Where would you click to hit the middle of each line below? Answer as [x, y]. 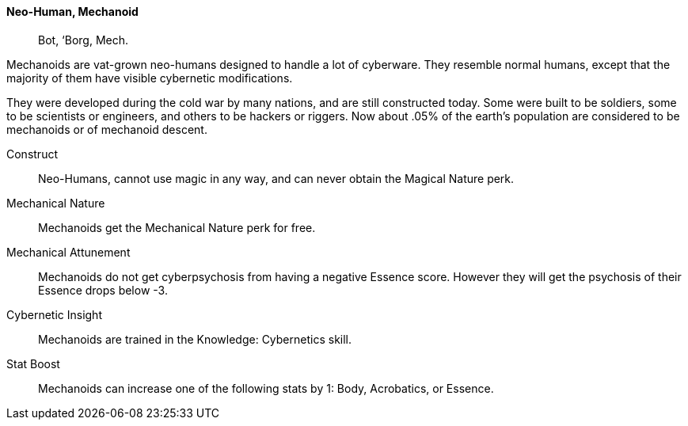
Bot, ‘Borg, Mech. [84, 40]
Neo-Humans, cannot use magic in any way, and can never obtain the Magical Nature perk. [276, 178]
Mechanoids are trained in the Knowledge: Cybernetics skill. [195, 339]
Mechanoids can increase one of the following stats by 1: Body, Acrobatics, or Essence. [266, 388]
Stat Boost [33, 363]
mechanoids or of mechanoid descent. [107, 129]
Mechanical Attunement [68, 252]
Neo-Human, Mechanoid [72, 11]
